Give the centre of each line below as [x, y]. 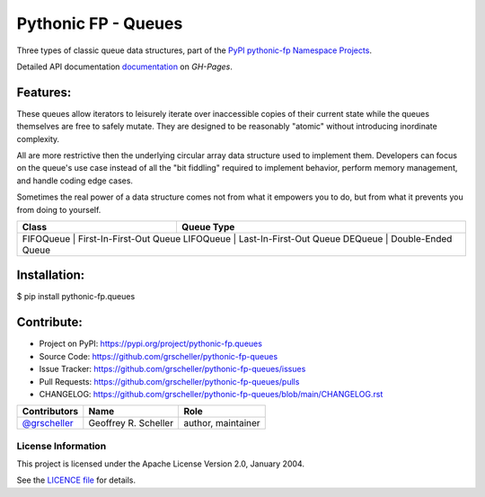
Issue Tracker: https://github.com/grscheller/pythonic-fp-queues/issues [172, 369]
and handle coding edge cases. [75, 181]
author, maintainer [222, 423]
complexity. [38, 138]
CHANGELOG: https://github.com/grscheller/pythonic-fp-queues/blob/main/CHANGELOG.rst [211, 394]
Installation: [51, 275]
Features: [44, 92]
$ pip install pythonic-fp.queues [76, 297]
